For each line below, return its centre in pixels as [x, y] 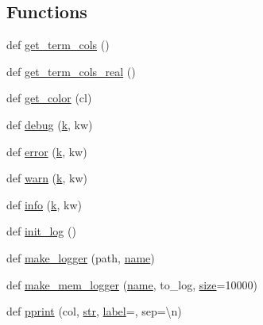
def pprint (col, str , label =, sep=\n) [94, 311]
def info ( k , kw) [44, 204]
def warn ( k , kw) [47, 178]
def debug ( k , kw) [50, 124]
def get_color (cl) [49, 98]
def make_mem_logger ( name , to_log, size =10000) [132, 284]
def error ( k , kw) [47, 151]
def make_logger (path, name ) [81, 257]
